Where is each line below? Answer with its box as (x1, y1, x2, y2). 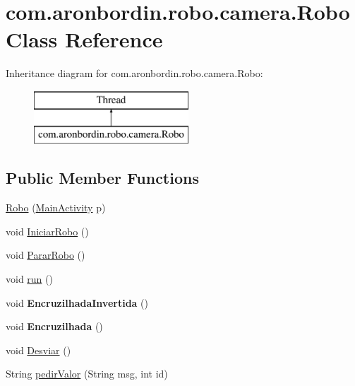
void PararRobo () (6, 247, 85, 262)
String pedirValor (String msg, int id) (6, 366, 168, 381)
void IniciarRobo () (6, 223, 89, 238)
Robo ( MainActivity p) (6, 200, 106, 215)
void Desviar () (6, 342, 71, 357)
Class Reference (6, 25, 163, 54)
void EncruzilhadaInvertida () (6, 295, 148, 310)
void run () (6, 271, 53, 286)
